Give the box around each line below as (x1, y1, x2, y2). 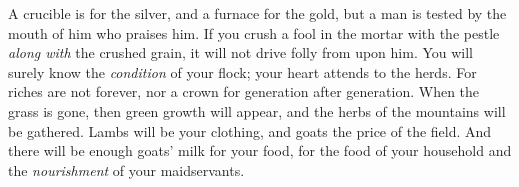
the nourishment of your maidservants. (8, 159, 245, 180)
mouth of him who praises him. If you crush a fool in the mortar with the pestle (8, 22, 500, 43)
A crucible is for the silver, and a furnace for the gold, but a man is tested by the (8, 3, 507, 23)
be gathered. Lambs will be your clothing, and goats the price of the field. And (8, 120, 492, 141)
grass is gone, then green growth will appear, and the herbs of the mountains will (8, 100, 506, 121)
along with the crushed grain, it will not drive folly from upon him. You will (8, 42, 474, 63)
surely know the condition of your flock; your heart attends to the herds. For (8, 61, 477, 82)
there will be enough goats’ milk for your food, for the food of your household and (8, 140, 512, 161)
